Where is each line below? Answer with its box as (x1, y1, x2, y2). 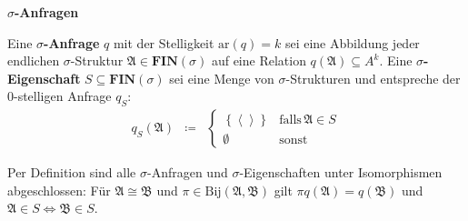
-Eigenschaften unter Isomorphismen (239, 163, 443, 182)
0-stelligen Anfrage (7, 86, 112, 105)
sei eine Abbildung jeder (284, 33, 420, 52)
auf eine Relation (211, 51, 306, 70)
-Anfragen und (146, 163, 228, 182)
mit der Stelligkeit (113, 33, 214, 52)
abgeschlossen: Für (7, 180, 111, 199)
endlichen (7, 51, 60, 70)
